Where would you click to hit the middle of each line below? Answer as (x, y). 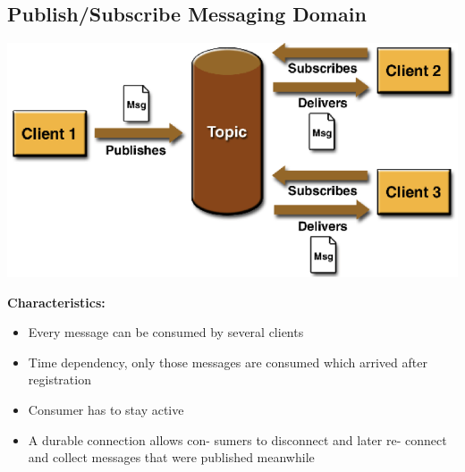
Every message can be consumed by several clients (166, 332)
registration (59, 379)
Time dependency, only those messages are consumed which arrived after (228, 362)
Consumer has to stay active (106, 409)
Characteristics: (56, 302)
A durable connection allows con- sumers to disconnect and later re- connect (237, 439)
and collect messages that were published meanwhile (171, 457)
